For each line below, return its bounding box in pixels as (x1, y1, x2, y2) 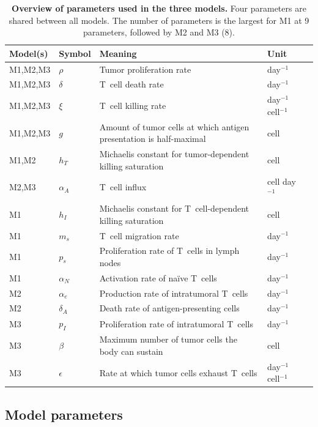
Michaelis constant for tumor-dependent (99, 147, 250, 160)
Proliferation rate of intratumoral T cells (99, 317, 253, 330)
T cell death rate (99, 78, 164, 91)
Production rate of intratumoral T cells (99, 286, 248, 299)
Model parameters (5, 404, 123, 423)
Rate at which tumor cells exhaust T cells (99, 366, 257, 379)
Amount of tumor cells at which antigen (99, 120, 250, 133)
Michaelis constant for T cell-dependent (99, 202, 250, 215)
